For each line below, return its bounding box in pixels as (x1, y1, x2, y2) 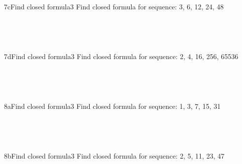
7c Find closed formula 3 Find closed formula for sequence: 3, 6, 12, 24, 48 (4, 1, 224, 12)
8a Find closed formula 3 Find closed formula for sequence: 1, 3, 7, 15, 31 (4, 100, 221, 111)
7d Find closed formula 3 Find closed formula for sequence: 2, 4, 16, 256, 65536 (4, 51, 239, 61)
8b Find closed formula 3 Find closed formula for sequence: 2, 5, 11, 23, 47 (4, 150, 225, 161)
